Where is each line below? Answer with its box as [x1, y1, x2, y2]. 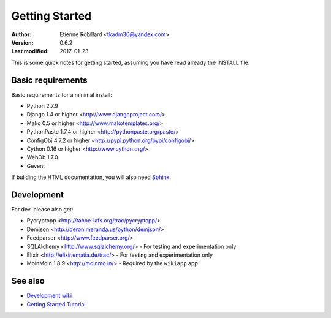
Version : [11, 39, 34, 46]
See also [11, 276, 45, 286]
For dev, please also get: [11, 206, 74, 213]
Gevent [26, 162, 45, 170]
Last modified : [11, 48, 49, 55]
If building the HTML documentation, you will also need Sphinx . [11, 173, 172, 181]
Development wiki [26, 292, 72, 300]
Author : [11, 31, 32, 38]
